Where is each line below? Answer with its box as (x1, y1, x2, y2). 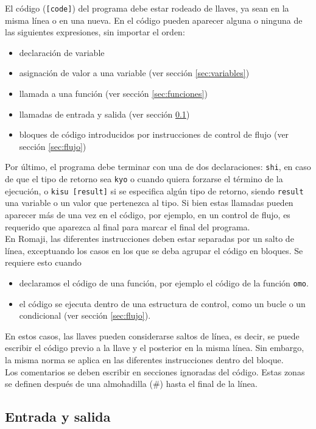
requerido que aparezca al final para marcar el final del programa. (5, 220, 250, 233)
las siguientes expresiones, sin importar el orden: (5, 26, 185, 38)
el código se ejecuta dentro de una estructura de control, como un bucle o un (19, 297, 306, 310)
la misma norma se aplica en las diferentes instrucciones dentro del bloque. (5, 353, 284, 366)
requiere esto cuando (5, 256, 82, 269)
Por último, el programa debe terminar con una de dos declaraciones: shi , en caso (5, 160, 311, 173)
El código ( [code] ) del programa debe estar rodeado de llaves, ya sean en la (5, 2, 289, 14)
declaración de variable (19, 46, 105, 58)
